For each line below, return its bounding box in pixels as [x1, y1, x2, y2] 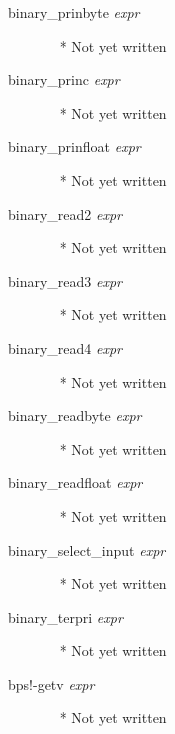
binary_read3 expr [8, 270, 122, 291]
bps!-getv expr [8, 673, 95, 694]
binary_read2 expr [8, 203, 122, 224]
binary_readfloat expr [8, 472, 143, 493]
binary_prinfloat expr [8, 136, 141, 157]
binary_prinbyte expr [8, 2, 140, 22]
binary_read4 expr [8, 337, 122, 358]
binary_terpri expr [8, 606, 123, 627]
